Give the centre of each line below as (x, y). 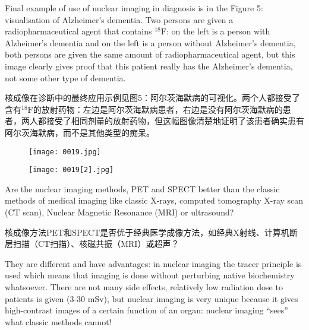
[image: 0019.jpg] (65, 152)
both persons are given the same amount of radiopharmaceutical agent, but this (150, 54)
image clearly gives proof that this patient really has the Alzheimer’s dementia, (149, 66)
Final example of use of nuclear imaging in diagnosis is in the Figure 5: (134, 8)
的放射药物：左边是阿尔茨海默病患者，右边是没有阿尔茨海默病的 (158, 109)
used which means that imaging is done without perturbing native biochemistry (150, 275)
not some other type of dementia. (65, 77)
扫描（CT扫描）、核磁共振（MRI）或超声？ (96, 244)
